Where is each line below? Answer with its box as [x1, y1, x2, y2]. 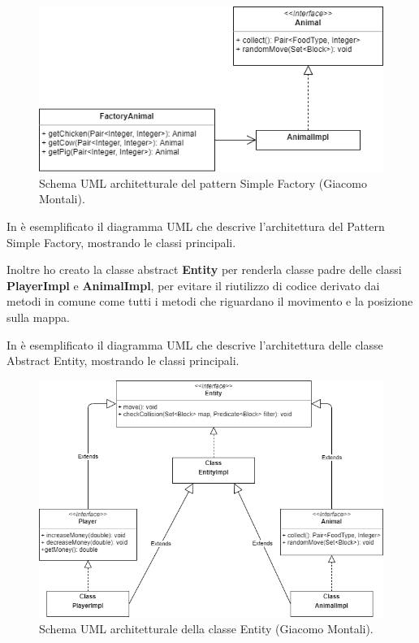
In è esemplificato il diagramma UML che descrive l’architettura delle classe [6, 336, 383, 353]
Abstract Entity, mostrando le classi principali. [6, 352, 240, 369]
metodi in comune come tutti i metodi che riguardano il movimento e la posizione [6, 293, 413, 310]
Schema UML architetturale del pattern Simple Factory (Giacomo [39, 174, 367, 191]
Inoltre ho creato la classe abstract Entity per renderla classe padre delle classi [6, 261, 402, 278]
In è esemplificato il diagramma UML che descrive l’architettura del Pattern [6, 217, 385, 234]
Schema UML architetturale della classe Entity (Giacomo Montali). [39, 619, 374, 636]
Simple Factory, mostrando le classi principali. [6, 233, 236, 250]
